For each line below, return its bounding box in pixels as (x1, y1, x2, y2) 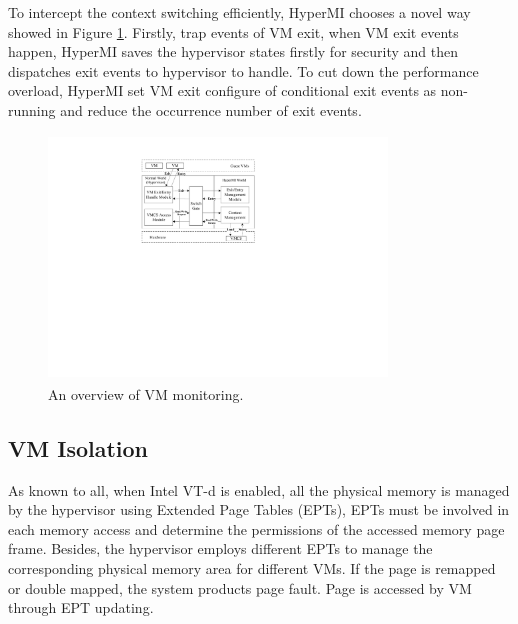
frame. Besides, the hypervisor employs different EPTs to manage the (8, 538, 433, 559)
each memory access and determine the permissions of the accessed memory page (8, 518, 505, 539)
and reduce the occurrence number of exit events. (60, 99, 362, 120)
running (8, 99, 56, 120)
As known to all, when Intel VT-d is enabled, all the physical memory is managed (8, 479, 510, 500)
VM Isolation (8, 432, 149, 463)
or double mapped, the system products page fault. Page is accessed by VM (8, 577, 472, 598)
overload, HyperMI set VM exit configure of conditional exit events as (8, 80, 437, 101)
